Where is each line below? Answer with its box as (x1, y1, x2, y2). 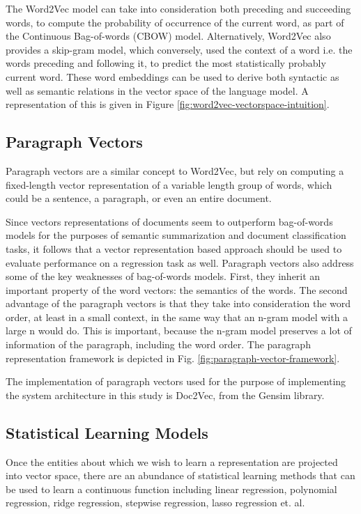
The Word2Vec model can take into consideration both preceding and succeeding (6, 1, 351, 15)
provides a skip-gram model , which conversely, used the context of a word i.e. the (6, 42, 353, 56)
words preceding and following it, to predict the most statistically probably (6, 56, 326, 70)
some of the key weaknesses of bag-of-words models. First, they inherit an (6, 269, 321, 283)
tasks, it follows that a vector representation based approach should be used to (6, 241, 342, 256)
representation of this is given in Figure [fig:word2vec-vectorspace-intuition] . (6, 97, 330, 111)
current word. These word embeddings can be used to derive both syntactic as (6, 69, 339, 84)
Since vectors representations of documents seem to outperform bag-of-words (6, 214, 333, 228)
